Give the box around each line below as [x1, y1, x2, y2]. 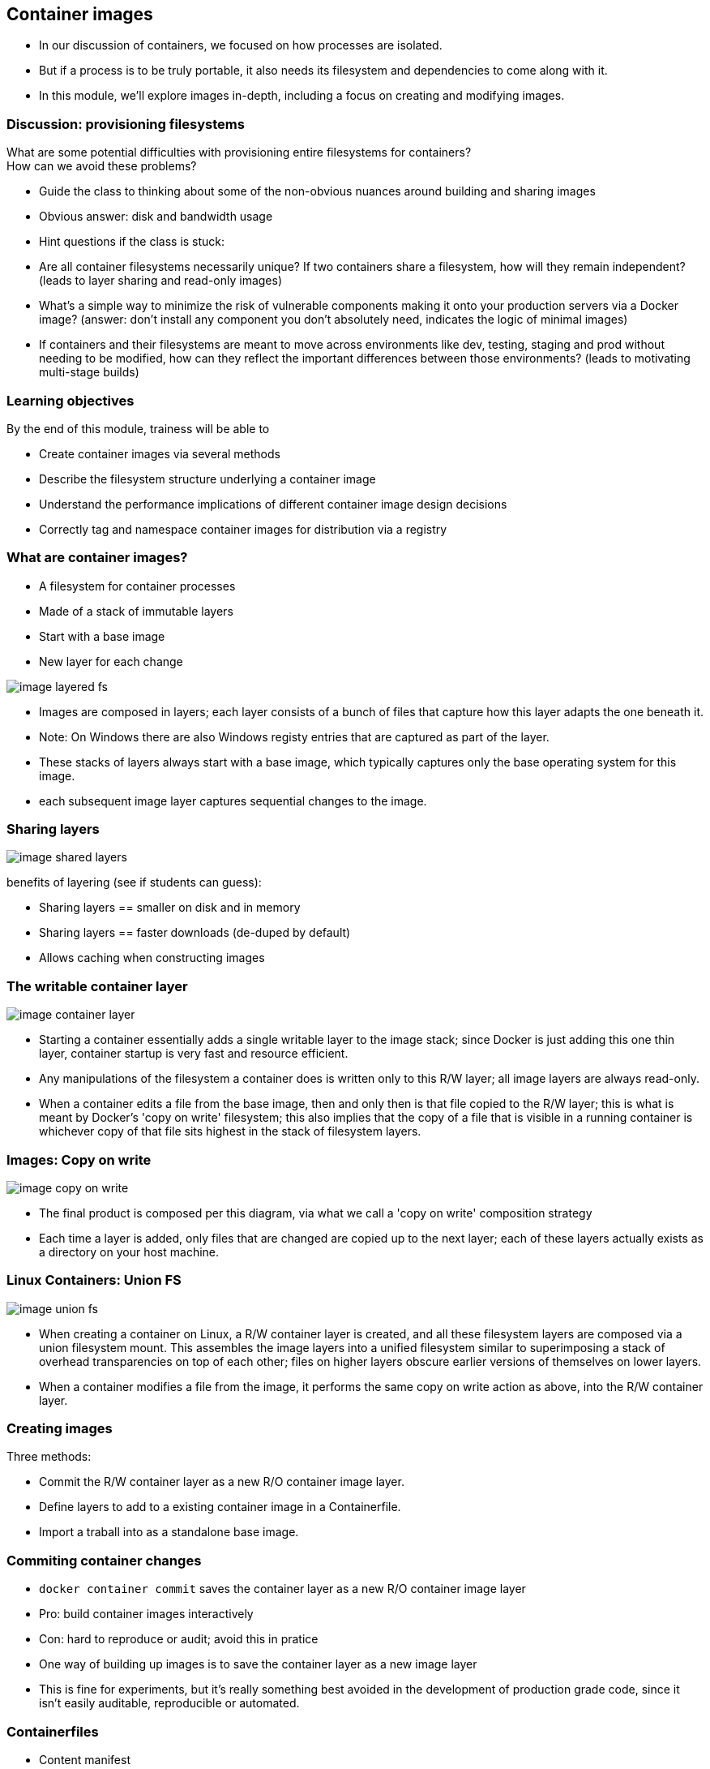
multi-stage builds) [39, 365, 139, 380]
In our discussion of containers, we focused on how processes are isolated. [39, 38, 443, 53]
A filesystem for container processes [39, 578, 236, 593]
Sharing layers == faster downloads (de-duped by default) [39, 925, 351, 940]
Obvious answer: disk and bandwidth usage [39, 209, 273, 224]
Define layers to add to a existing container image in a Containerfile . [39, 1500, 401, 1514]
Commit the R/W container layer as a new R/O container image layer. [39, 1475, 404, 1489]
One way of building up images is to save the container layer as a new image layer [39, 1657, 477, 1672]
